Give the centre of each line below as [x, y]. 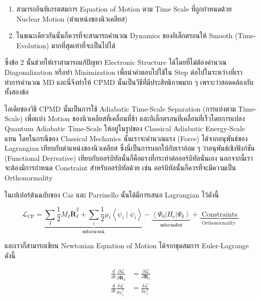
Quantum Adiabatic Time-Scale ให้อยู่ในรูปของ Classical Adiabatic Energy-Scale [125, 128]
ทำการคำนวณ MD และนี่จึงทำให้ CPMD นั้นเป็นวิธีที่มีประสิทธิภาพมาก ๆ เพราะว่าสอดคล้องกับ [129, 82]
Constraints [219, 214]
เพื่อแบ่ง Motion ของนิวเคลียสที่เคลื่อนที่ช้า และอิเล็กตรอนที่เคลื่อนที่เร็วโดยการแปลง [135, 118]
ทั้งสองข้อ [17, 92]
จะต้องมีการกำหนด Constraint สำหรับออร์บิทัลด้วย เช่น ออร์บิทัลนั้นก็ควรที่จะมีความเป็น [120, 168]
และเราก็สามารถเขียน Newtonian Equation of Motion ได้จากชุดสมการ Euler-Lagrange [127, 245]
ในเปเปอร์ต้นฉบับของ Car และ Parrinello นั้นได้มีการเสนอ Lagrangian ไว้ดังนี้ [112, 194]
